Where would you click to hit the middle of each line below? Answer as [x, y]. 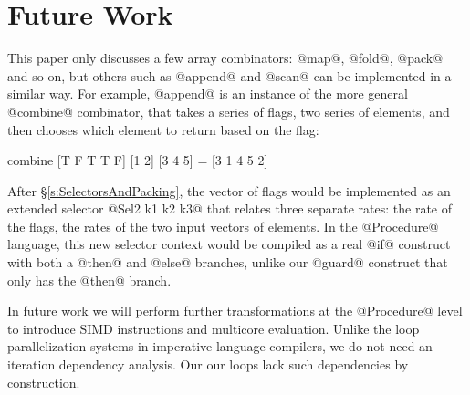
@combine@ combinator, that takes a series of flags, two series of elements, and [229, 111]
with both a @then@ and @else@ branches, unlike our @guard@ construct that [228, 262]
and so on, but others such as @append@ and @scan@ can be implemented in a [230, 75]
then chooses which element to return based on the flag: [163, 129]
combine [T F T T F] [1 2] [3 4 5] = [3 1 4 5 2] [138, 160]
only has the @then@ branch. [89, 280]
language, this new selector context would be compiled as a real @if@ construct [229, 244]
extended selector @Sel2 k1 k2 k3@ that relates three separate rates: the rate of [230, 208]
